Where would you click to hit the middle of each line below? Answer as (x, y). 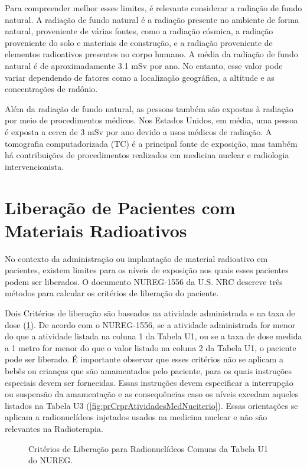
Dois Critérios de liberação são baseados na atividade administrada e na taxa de (150, 313)
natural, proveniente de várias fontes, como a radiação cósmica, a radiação (139, 31)
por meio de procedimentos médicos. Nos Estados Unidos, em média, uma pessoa (151, 120)
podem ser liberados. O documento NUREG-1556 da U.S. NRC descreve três (144, 281)
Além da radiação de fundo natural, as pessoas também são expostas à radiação (149, 108)
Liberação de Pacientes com (120, 207)
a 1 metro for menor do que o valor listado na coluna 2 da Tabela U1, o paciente (151, 347)
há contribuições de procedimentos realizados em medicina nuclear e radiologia (147, 155)
